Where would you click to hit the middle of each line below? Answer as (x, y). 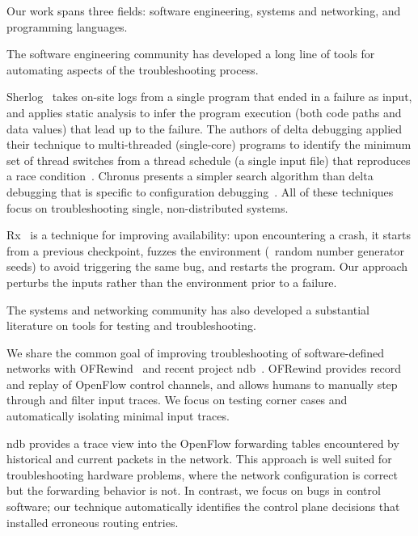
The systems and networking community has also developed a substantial (188, 309)
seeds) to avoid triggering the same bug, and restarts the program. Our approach (207, 266)
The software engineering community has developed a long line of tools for (191, 54)
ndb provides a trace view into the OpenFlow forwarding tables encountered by (203, 443)
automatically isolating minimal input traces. (118, 416)
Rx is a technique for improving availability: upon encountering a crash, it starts (209, 235)
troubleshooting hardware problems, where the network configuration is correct (202, 474)
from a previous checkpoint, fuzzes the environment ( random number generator (205, 250)
